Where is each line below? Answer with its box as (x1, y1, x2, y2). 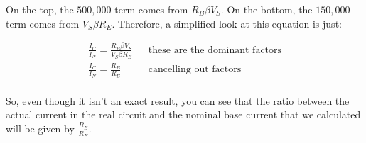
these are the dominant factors (148, 45, 282, 55)
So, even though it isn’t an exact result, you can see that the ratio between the (6, 93, 350, 108)
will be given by (6, 120, 75, 135)
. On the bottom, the (220, 2, 313, 16)
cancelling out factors (148, 64, 242, 75)
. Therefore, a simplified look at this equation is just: (112, 16, 342, 30)
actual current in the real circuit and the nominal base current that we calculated (6, 107, 361, 122)
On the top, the (6, 2, 74, 16)
